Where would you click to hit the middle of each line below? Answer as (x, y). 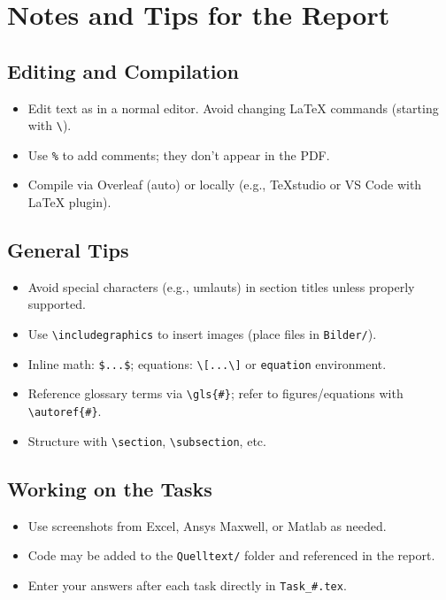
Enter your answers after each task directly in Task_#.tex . (187, 585)
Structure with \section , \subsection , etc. (147, 440)
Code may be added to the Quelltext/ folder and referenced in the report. (231, 555)
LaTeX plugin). (69, 202)
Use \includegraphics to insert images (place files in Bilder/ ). (202, 334)
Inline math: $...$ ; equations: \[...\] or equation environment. (207, 363)
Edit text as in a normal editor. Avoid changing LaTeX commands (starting (233, 108)
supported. (57, 304)
